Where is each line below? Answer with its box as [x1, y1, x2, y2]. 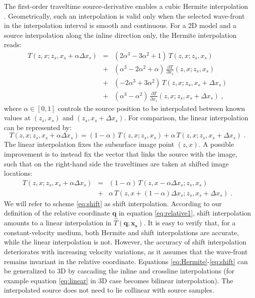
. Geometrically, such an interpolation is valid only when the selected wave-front [4, 10, 245, 21]
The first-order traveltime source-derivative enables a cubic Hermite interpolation [4, 1, 248, 11]
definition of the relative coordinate [4, 208, 110, 218]
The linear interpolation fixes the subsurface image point [4, 139, 175, 149]
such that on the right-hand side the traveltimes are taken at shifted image [4, 158, 229, 168]
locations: [4, 168, 33, 178]
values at [4, 112, 31, 123]
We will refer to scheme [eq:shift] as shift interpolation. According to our [4, 198, 222, 208]
